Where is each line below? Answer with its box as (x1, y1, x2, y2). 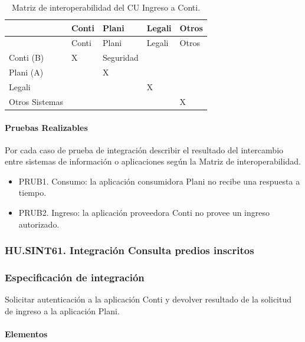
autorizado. (18, 218, 60, 230)
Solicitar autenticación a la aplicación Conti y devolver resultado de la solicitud (5, 293, 292, 305)
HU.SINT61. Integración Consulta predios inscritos (5, 243, 254, 258)
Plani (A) (9, 66, 44, 78)
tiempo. (18, 186, 47, 199)
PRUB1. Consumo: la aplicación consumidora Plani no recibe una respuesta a (18, 175, 300, 187)
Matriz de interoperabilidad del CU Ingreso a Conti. (11, 1, 201, 13)
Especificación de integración (5, 270, 145, 285)
